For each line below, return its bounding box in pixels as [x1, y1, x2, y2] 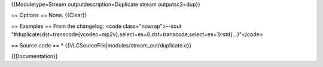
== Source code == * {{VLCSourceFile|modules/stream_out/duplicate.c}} [11, 42, 192, 49]
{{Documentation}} [11, 52, 58, 59]
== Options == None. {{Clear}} [11, 12, 87, 19]
